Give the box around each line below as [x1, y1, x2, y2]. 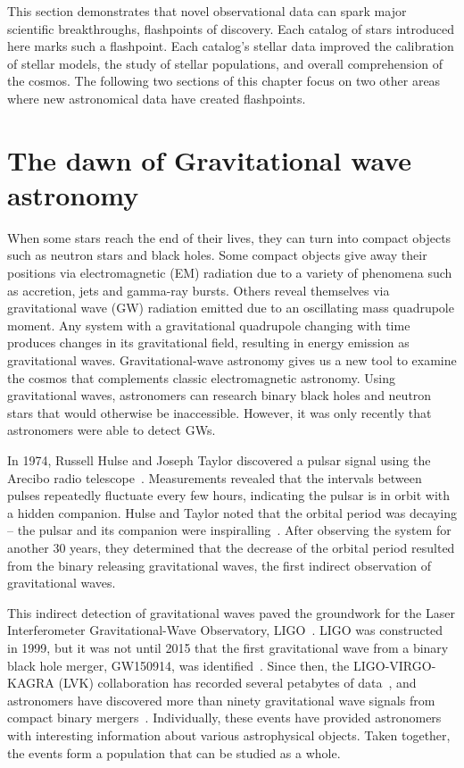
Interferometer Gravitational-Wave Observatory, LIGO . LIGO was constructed [7, 621, 443, 639]
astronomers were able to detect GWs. [7, 421, 216, 439]
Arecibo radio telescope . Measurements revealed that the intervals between [7, 468, 422, 487]
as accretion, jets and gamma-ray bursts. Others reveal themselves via [7, 280, 390, 299]
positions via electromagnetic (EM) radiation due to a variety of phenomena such [7, 263, 452, 282]
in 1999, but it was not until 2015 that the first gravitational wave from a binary [7, 638, 449, 656]
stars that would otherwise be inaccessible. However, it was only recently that [7, 403, 432, 422]
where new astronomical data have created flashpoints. [7, 88, 306, 107]
